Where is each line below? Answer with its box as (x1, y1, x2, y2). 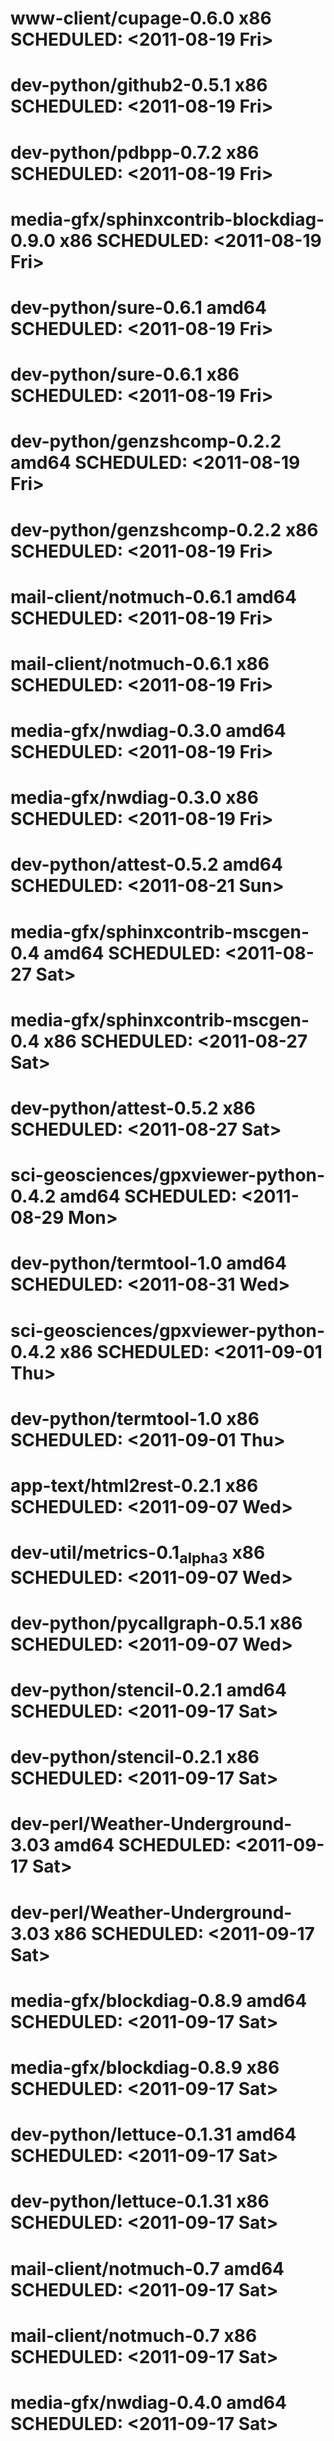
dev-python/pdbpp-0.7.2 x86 (10, 141, 260, 164)
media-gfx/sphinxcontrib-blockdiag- (10, 208, 325, 231)
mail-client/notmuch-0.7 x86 (10, 2324, 258, 2347)
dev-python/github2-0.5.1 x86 (10, 74, 268, 97)
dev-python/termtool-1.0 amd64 (10, 1252, 287, 1275)
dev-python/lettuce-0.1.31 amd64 (10, 2123, 297, 2146)
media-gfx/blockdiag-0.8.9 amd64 (10, 1989, 308, 2012)
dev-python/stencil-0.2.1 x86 (10, 1746, 260, 1769)
